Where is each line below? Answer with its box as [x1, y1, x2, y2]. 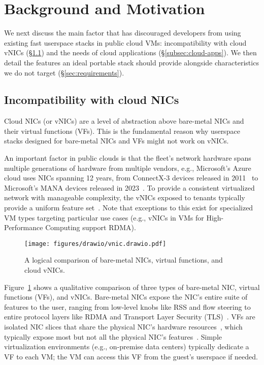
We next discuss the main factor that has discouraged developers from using [4, 27, 241, 38]
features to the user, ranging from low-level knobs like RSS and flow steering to [4, 301, 251, 312]
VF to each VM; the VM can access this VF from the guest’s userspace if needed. [4, 351, 258, 361]
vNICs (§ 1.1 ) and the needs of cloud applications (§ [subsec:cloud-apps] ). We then [4, 47, 257, 58]
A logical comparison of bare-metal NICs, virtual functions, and [24, 254, 223, 265]
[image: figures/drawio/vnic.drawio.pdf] [24, 240, 167, 247]
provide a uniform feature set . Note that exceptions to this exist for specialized [4, 202, 253, 213]
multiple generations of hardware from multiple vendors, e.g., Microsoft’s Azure [4, 162, 251, 173]
